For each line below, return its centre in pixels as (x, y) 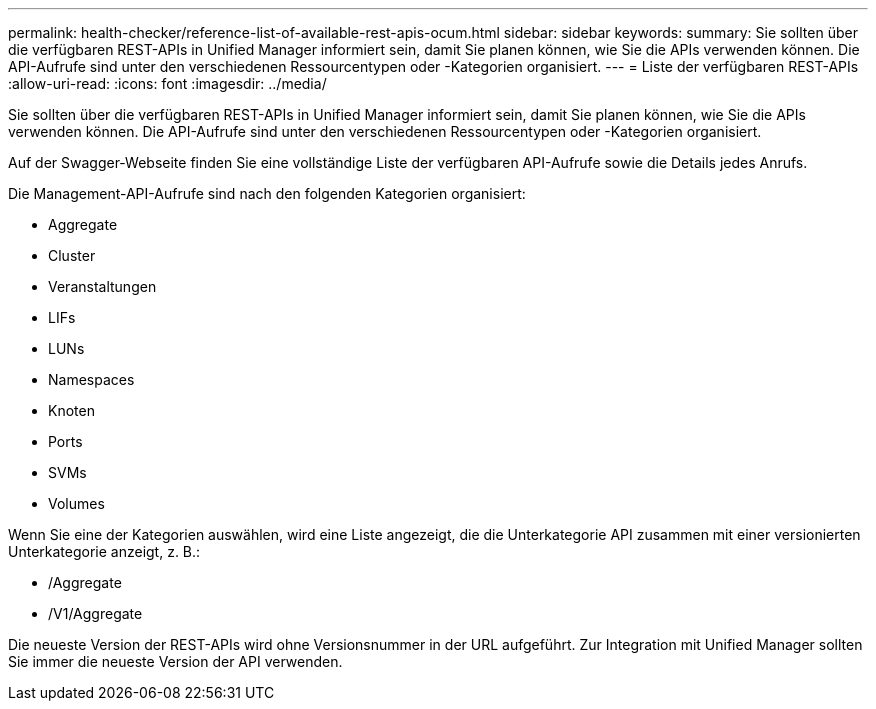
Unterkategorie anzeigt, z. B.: (104, 551)
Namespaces (91, 379)
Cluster (72, 255)
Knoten (71, 410)
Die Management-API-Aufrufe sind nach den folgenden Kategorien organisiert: (267, 193)
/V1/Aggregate (95, 613)
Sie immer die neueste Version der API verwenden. (175, 661)
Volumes (76, 503)
